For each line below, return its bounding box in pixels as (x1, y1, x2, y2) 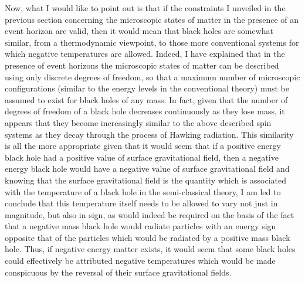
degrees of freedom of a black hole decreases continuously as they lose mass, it (5, 105, 285, 117)
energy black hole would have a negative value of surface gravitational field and (5, 162, 290, 175)
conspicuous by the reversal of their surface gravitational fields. (5, 266, 232, 278)
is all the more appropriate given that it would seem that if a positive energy (5, 140, 281, 152)
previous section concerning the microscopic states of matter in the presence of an (5, 13, 299, 25)
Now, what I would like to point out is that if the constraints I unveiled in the (5, 2, 286, 13)
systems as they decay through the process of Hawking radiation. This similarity (5, 128, 294, 140)
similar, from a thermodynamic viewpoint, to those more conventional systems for (5, 36, 299, 48)
